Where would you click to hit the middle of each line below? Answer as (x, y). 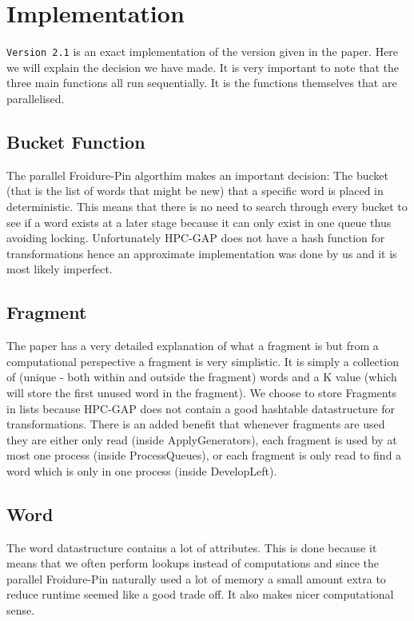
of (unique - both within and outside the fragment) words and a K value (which (202, 377)
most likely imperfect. (60, 269)
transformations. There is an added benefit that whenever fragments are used (196, 424)
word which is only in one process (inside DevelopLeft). (142, 470)
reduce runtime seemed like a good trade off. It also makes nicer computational (200, 594)
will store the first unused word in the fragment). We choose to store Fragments (202, 392)
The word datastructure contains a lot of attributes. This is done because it (192, 547)
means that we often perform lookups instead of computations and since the (193, 563)
